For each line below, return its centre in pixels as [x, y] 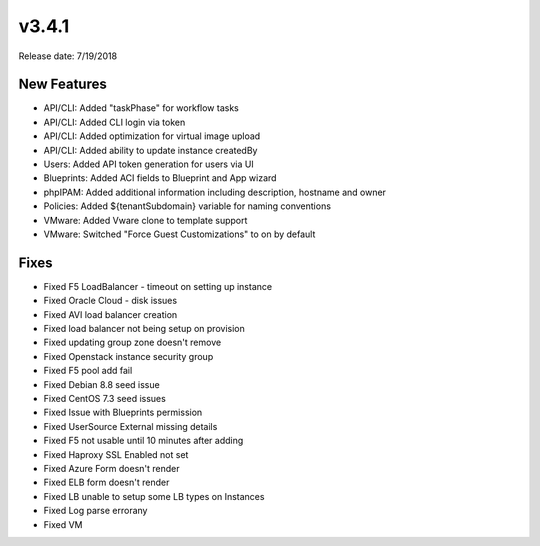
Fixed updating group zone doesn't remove [132, 342]
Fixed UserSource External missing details [130, 426]
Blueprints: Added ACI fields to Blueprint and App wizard [160, 178]
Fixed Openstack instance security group [128, 356]
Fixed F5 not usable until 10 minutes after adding [143, 441]
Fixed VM [63, 524]
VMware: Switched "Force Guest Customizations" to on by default [179, 234]
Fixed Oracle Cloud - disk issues [110, 301]
